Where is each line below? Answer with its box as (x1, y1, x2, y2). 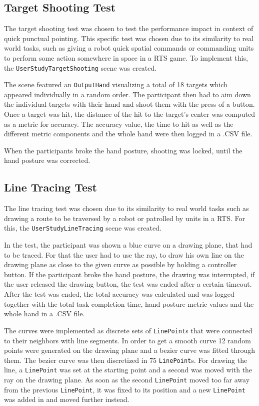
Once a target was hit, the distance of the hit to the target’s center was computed (4, 109, 255, 119)
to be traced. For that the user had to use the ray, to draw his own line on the (4, 249, 244, 260)
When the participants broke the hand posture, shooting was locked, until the (4, 145, 242, 155)
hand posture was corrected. (4, 155, 90, 165)
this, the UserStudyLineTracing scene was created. (4, 223, 161, 233)
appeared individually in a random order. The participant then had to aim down (4, 89, 251, 99)
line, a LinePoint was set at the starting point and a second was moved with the (4, 364, 252, 375)
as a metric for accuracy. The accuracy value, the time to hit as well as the (4, 118, 233, 129)
